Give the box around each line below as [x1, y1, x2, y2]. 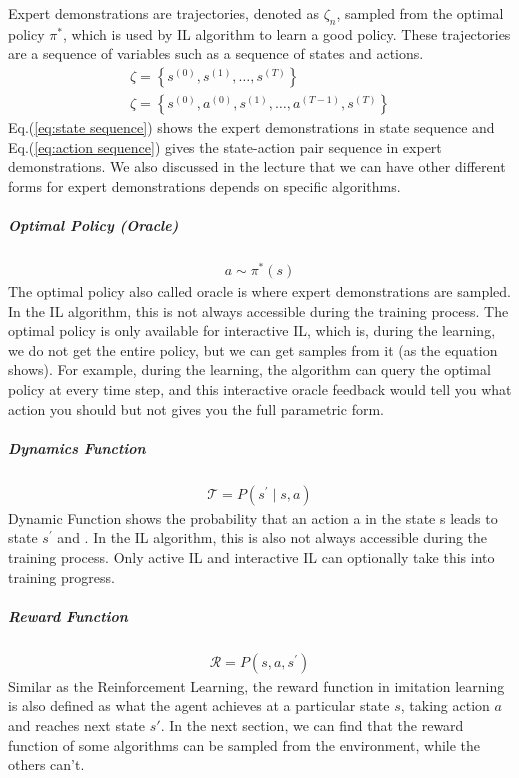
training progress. [8, 566, 115, 587]
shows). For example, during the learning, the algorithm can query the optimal [8, 359, 491, 380]
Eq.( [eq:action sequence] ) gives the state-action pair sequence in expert [8, 136, 442, 157]
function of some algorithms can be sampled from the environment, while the [8, 734, 481, 755]
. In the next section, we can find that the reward [160, 715, 464, 735]
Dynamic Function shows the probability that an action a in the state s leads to [8, 507, 498, 528]
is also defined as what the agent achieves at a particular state [8, 695, 390, 716]
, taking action [400, 695, 490, 716]
